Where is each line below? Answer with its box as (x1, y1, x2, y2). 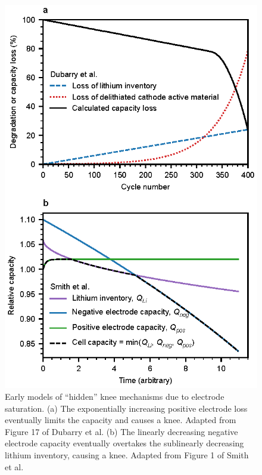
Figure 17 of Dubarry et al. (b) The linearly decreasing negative (5, 425, 238, 437)
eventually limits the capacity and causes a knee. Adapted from (5, 414, 236, 426)
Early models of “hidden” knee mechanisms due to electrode (5, 390, 224, 403)
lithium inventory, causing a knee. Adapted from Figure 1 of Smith (5, 449, 249, 461)
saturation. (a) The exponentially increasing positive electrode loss (5, 402, 248, 414)
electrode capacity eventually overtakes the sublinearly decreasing (5, 437, 244, 449)
